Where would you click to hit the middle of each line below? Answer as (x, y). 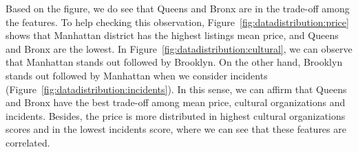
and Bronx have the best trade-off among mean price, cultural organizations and (176, 102)
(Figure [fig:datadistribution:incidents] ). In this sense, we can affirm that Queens (176, 89)
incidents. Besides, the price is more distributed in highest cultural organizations (176, 115)
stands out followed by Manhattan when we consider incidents (137, 75)
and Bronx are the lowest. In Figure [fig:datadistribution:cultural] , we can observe (179, 48)
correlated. (28, 142)
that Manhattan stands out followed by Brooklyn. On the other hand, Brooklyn (174, 62)
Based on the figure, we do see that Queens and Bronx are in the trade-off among (178, 8)
